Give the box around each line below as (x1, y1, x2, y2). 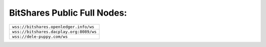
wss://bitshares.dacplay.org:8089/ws (12, 29, 97, 34)
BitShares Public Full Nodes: (9, 7, 128, 18)
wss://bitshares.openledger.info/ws (12, 24, 95, 29)
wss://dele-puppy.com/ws (12, 34, 68, 39)
